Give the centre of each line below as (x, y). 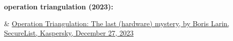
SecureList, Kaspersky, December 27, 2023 (69, 33)
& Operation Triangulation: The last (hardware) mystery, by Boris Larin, (117, 23)
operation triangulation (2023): (59, 6)
